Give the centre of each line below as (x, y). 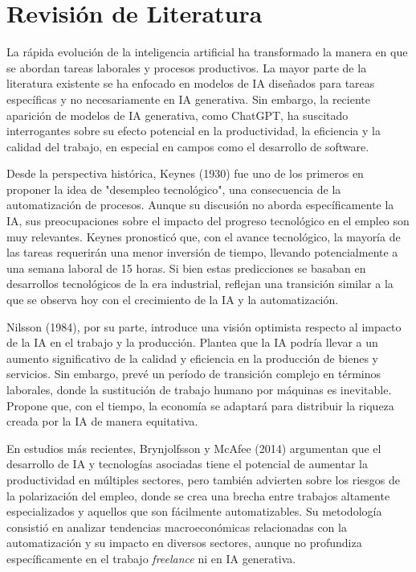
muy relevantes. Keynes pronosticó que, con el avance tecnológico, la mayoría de (204, 236)
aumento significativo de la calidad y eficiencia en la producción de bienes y (192, 358)
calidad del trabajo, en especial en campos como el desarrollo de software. (188, 146)
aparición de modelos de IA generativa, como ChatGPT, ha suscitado (177, 115)
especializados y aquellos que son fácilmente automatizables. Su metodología (194, 511)
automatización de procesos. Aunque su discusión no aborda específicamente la (200, 205)
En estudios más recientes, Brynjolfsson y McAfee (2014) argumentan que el (194, 448)
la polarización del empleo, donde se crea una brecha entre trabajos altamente (198, 495)
